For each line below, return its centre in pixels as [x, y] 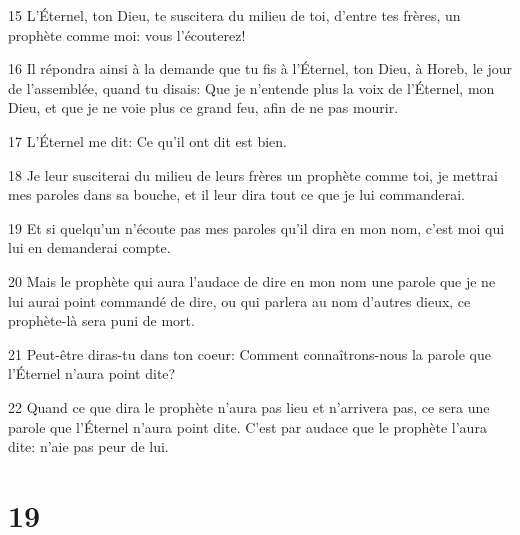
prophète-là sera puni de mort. [101, 320]
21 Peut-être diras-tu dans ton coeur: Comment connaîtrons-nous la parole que [249, 353]
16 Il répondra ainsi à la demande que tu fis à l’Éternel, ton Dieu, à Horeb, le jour [260, 68]
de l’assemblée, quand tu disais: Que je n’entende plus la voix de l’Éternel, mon [251, 87]
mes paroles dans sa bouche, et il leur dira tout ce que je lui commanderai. [236, 194]
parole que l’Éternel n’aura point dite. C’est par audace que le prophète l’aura [247, 426]
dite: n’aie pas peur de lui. [88, 446]
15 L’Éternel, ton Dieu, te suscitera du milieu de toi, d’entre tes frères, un [234, 15]
